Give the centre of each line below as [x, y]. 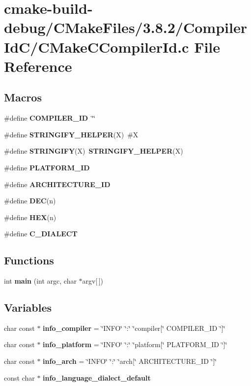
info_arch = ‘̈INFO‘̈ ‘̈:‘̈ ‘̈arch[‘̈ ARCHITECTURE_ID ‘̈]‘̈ [130, 361]
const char [19, 377]
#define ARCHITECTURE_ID [57, 184]
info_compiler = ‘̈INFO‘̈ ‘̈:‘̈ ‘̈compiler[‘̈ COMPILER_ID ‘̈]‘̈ [134, 328]
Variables [28, 307]
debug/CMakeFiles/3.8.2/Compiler [125, 27]
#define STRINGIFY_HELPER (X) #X [71, 134]
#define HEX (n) [30, 217]
